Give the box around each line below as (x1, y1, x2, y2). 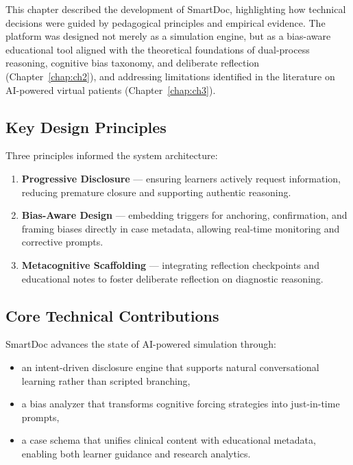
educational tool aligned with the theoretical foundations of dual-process (5, 42, 310, 56)
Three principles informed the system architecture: (5, 148, 218, 163)
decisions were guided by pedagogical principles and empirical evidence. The (5, 15, 326, 29)
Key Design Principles (5, 116, 167, 137)
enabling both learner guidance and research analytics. (21, 446, 251, 460)
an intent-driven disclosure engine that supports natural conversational (21, 359, 319, 374)
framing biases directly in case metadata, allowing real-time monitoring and (21, 221, 340, 235)
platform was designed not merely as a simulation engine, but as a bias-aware (5, 29, 331, 43)
